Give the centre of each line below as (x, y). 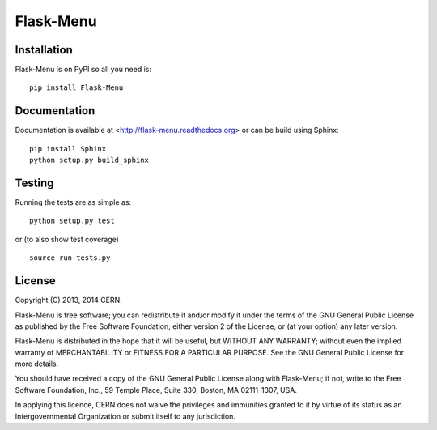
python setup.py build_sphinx (89, 160)
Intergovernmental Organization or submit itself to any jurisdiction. (125, 416)
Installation (44, 50)
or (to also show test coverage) (67, 239)
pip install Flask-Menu (76, 88)
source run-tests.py (70, 258)
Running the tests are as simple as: (73, 202)
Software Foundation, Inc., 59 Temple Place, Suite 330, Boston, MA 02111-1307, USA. (156, 390)
